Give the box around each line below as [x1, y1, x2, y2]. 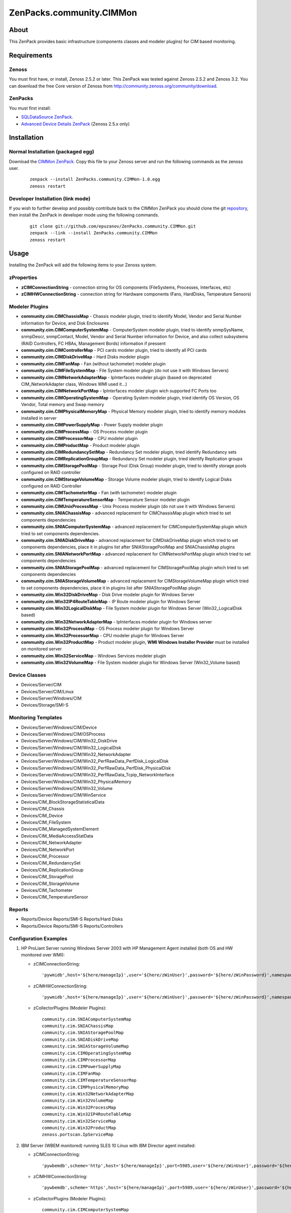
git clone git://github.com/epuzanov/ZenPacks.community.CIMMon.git [30, 223, 196, 229]
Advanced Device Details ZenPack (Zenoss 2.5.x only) [21, 121, 130, 127]
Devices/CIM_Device [21, 813, 63, 819]
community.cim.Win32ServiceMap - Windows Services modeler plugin [21, 653, 166, 658]
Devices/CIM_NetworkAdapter [21, 840, 82, 846]
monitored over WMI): [21, 952, 65, 958]
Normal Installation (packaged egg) [9, 148, 95, 155]
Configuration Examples [9, 935, 67, 942]
